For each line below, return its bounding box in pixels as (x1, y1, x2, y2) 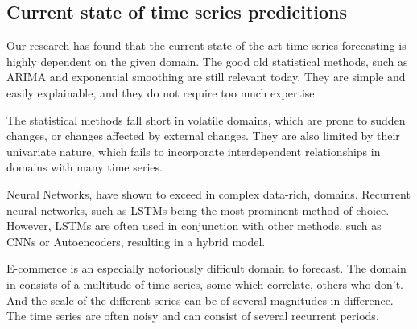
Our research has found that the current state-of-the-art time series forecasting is (6, 37, 407, 54)
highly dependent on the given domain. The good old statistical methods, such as (6, 52, 408, 69)
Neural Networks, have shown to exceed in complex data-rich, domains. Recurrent (6, 185, 411, 202)
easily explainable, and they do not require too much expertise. (6, 84, 318, 101)
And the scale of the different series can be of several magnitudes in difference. (6, 291, 394, 308)
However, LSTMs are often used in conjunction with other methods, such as (6, 217, 382, 234)
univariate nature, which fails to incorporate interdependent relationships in (6, 142, 381, 159)
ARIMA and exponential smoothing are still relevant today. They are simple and (6, 68, 406, 85)
